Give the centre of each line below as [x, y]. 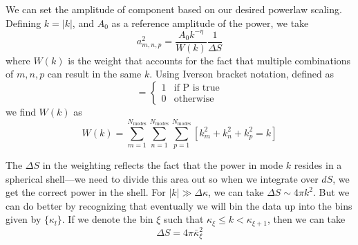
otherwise [194, 99]
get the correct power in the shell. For [86, 192]
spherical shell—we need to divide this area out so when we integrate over [162, 178]
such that [184, 219]
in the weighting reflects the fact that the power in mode [163, 165]
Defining [23, 22]
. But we [331, 192]
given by [23, 219]
